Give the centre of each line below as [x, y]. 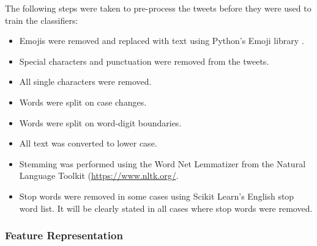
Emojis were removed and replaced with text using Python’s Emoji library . [162, 41]
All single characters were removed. [85, 81]
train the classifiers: [42, 20]
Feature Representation [64, 235]
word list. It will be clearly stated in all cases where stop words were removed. [166, 208]
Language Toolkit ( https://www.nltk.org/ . [99, 175]
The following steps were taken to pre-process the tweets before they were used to [158, 8]
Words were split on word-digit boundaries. [100, 122]
